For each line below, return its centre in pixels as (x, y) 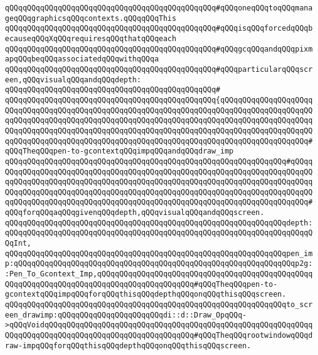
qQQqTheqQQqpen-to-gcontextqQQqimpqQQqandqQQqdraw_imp (119, 151)
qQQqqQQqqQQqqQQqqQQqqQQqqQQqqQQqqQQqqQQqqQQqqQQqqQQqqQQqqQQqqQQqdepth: (159, 223)
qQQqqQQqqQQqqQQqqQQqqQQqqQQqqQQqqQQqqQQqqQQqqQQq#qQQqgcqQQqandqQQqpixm (159, 49)
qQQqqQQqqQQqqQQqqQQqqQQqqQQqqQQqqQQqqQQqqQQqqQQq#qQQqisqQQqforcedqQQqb (159, 29)
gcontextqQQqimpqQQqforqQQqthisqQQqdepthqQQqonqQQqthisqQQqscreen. (146, 295)
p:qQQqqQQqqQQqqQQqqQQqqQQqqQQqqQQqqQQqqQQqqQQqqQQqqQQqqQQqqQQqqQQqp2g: (159, 264)
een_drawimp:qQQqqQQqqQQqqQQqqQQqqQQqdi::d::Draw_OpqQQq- (126, 315)
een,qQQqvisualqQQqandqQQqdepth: (73, 80)
